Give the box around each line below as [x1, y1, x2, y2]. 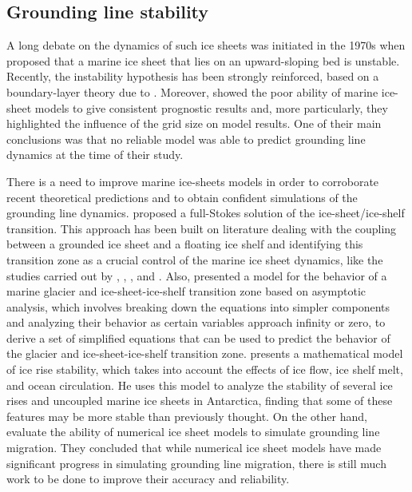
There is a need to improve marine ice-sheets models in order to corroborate [6, 173, 379, 189]
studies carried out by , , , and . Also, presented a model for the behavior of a [6, 267, 387, 284]
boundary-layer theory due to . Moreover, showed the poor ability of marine [6, 83, 378, 100]
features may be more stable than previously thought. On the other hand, [6, 407, 367, 424]
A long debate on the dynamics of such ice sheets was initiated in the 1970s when [6, 37, 406, 54]
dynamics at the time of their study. [6, 146, 184, 163]
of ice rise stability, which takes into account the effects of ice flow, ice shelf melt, [6, 361, 403, 378]
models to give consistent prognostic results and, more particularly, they [34, 99, 388, 116]
